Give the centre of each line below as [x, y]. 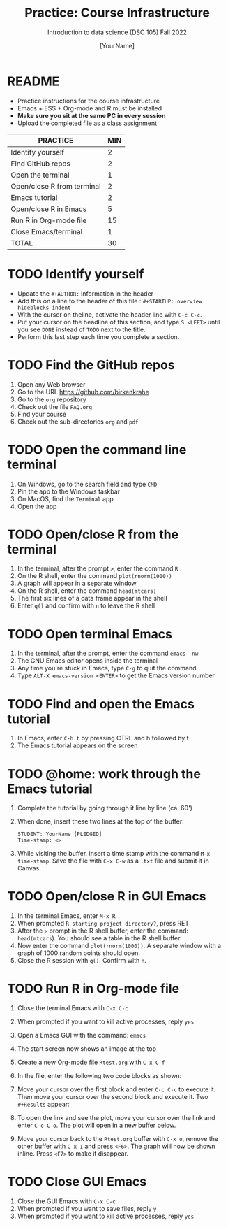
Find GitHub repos [41, 164]
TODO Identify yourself [76, 274]
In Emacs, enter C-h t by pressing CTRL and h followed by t [103, 738]
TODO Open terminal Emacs [90, 634]
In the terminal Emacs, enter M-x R [66, 916]
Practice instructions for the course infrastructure [89, 101]
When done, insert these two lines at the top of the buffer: [101, 821]
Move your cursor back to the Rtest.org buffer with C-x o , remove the [117, 1139]
